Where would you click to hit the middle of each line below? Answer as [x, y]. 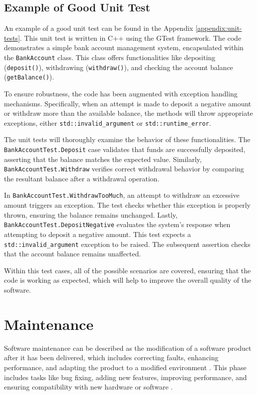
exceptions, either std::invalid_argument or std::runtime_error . [108, 122]
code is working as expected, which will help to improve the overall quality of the [128, 280]
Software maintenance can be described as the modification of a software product [128, 348]
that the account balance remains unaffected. [73, 254]
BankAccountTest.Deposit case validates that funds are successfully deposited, [125, 149]
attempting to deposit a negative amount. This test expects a [97, 234]
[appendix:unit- [219, 28]
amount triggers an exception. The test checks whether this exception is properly [127, 205]
